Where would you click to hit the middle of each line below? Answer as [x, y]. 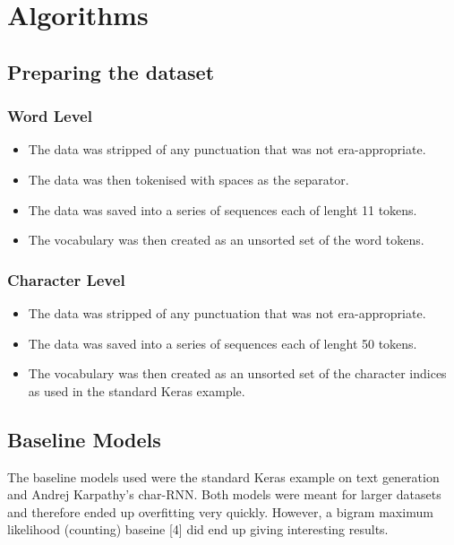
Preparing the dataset [111, 71]
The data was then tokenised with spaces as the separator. [188, 179]
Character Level [66, 279]
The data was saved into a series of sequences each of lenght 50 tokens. [223, 343]
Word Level [50, 116]
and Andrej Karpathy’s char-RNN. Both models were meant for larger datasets [224, 494]
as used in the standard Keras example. [137, 390]
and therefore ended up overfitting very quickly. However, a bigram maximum [220, 511]
